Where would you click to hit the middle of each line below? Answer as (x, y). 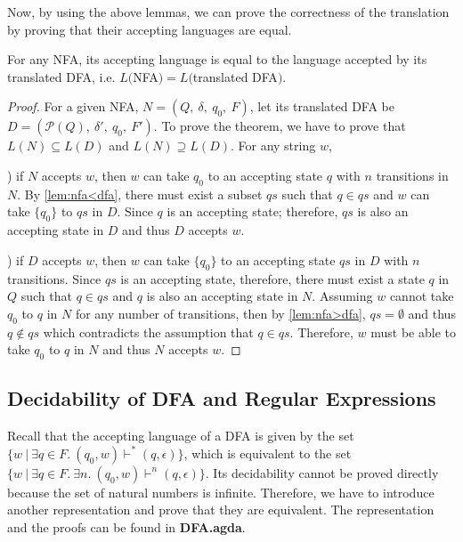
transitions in (412, 175)
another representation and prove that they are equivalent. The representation (221, 510)
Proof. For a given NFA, (73, 106)
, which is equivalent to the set (268, 453)
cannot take (422, 296)
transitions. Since (54, 278)
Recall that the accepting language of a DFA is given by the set (181, 436)
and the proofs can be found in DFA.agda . (126, 526)
